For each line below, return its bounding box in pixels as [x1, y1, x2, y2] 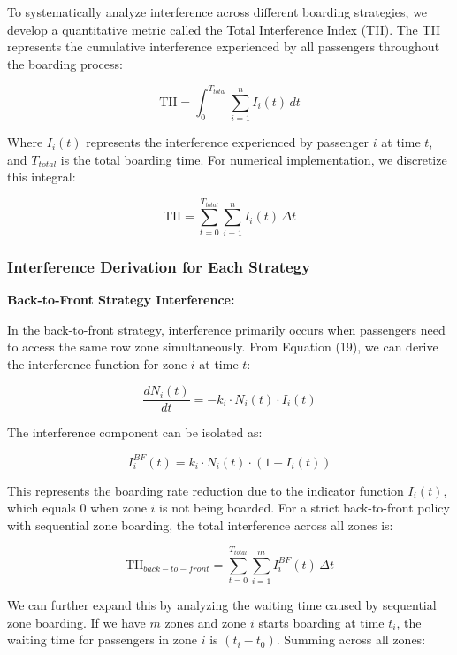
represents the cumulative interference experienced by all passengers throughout [7, 37, 440, 56]
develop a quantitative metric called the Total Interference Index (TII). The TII [7, 19, 441, 38]
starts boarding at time [258, 613, 385, 631]
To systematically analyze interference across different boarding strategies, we [7, 3, 428, 20]
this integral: [7, 167, 76, 186]
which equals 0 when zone [7, 498, 147, 517]
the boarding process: [7, 54, 123, 73]
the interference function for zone [7, 354, 187, 373]
